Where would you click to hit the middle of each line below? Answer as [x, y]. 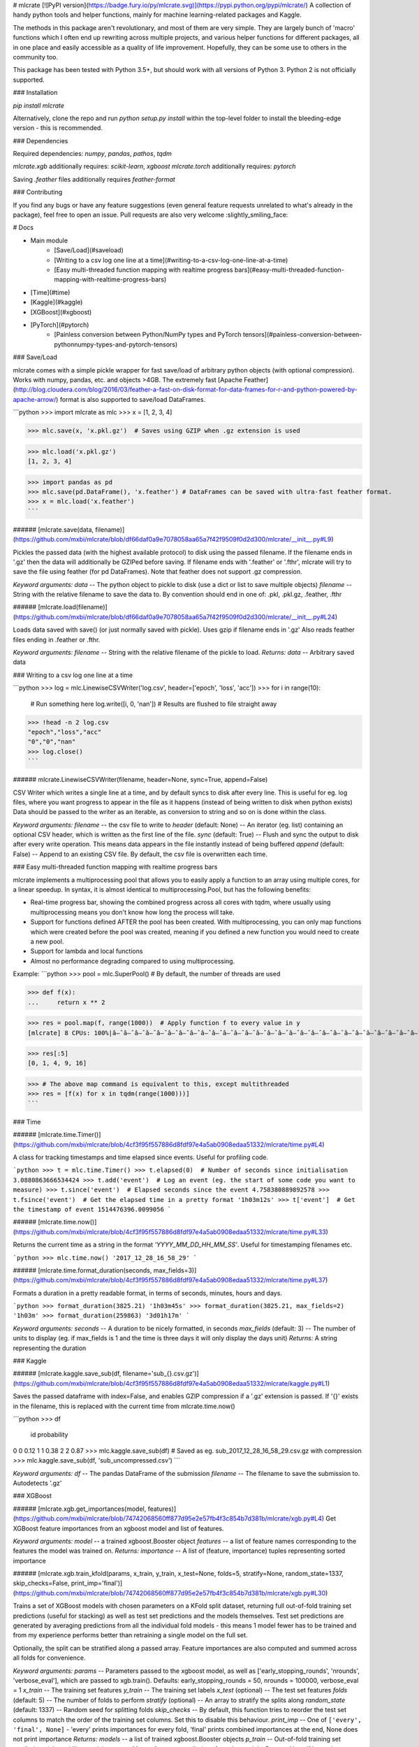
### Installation [35, 93]
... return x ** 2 [66, 1002]
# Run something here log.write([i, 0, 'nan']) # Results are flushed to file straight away [154, 704]
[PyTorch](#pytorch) [60, 324]
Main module [49, 240]
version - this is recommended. [58, 128]
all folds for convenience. [49, 1658]
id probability [49, 1435]
